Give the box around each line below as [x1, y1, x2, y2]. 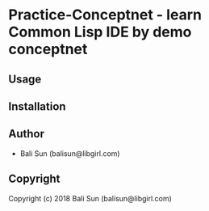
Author [8, 127, 44, 141]
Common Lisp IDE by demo [8, 23, 192, 41]
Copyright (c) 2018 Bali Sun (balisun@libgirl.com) [8, 193, 172, 203]
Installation [8, 99, 66, 113]
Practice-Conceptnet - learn [8, 6, 202, 24]
